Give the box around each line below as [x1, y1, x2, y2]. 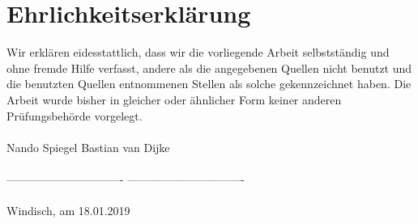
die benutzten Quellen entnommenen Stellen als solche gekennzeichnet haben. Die [6, 75, 412, 92]
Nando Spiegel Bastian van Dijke [6, 138, 170, 155]
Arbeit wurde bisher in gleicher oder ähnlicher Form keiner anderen [6, 91, 342, 108]
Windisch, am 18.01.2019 [6, 202, 130, 219]
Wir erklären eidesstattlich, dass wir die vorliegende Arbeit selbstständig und [6, 44, 390, 61]
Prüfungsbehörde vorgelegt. [6, 107, 143, 124]
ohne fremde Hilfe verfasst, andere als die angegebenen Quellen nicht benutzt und [6, 59, 412, 76]
